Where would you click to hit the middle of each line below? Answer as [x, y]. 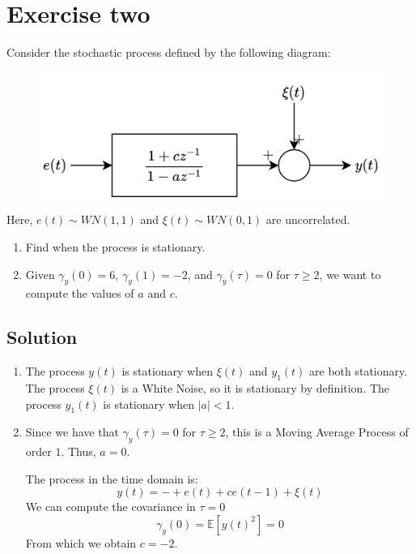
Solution [42, 337]
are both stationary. [359, 371]
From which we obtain [81, 542]
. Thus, [79, 451]
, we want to [350, 274]
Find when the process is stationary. [115, 246]
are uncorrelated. [308, 219]
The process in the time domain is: [112, 478]
